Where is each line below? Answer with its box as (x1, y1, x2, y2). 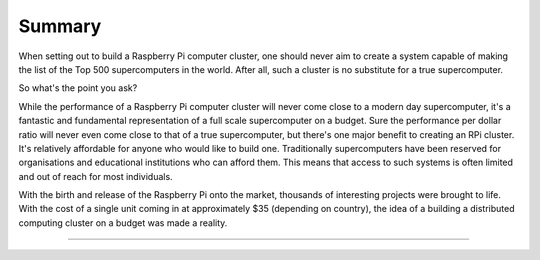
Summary (18, 15, 102, 37)
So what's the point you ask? (18, 82, 138, 94)
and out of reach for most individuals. (18, 170, 174, 182)
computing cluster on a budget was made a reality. (18, 216, 228, 229)
